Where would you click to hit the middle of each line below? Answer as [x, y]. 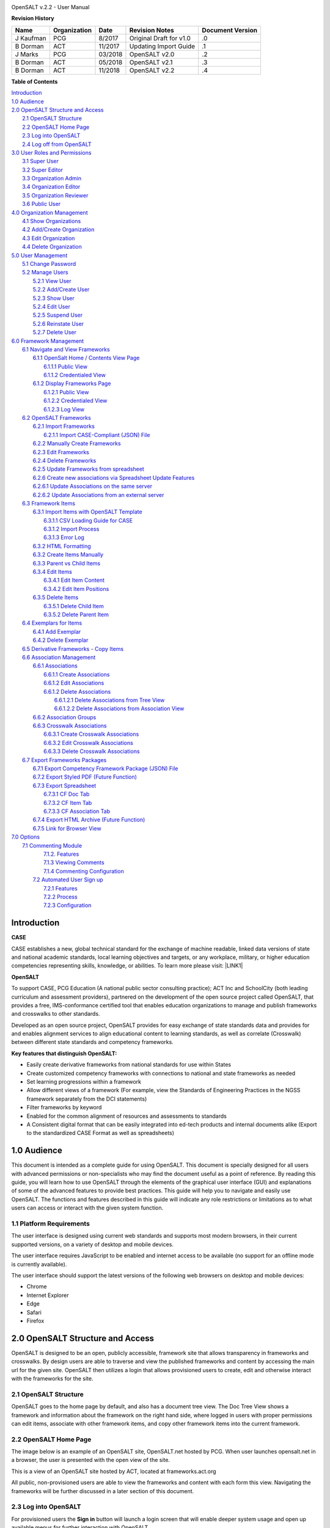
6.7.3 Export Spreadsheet [64, 785]
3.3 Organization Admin [52, 178]
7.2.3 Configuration [68, 905]
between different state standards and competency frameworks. [92, 1042]
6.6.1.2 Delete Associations [77, 691]
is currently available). [39, 1264]
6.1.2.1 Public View [66, 392]
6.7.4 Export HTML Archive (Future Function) [89, 820]
